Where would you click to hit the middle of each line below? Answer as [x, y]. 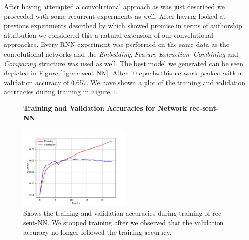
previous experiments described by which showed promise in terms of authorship [123, 25]
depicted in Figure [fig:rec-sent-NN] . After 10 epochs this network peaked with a [123, 73]
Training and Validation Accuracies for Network [105, 108]
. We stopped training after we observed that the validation [136, 222]
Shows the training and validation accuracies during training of [117, 213]
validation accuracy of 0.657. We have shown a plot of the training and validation [125, 82]
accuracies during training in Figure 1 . [61, 92]
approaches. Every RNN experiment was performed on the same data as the [117, 44]
